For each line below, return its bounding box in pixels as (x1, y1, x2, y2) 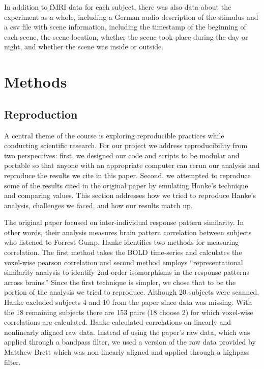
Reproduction (4, 106, 78, 122)
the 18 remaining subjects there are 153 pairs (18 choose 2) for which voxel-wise (4, 306, 253, 317)
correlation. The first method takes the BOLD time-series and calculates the (4, 247, 242, 258)
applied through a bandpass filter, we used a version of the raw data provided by (4, 336, 256, 347)
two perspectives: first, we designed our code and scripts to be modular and (4, 150, 240, 160)
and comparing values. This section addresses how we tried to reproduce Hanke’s (4, 190, 256, 201)
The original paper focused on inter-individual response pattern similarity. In (4, 217, 244, 228)
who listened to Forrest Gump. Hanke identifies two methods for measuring (4, 237, 239, 247)
